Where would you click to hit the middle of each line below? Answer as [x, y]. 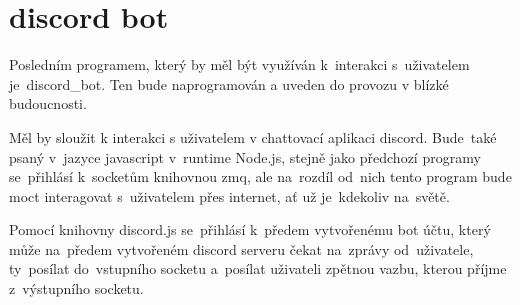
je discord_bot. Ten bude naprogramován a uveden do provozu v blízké [229, 83]
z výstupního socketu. [76, 288]
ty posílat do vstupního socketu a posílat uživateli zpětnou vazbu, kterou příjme [258, 268]
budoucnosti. [48, 103]
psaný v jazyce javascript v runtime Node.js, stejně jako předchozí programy [245, 156]
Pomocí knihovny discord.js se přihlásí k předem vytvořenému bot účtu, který [250, 229]
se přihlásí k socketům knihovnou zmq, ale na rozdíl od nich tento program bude [260, 176]
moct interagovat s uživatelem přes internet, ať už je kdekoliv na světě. [229, 195]
